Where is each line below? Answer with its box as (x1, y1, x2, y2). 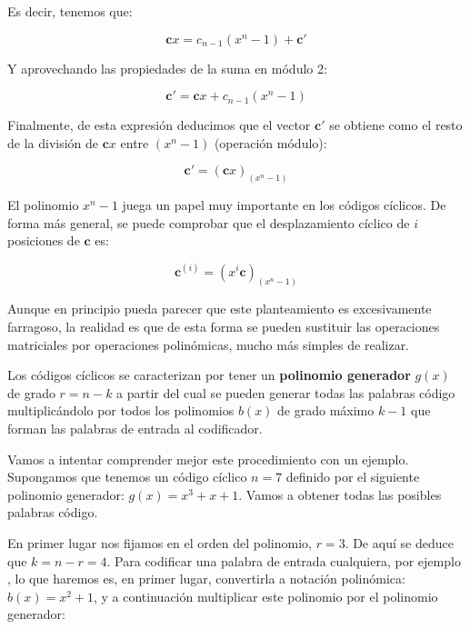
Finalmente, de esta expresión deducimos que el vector (7, 115, 311, 135)
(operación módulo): (214, 133, 327, 152)
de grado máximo (277, 401, 375, 420)
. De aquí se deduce (345, 533, 454, 552)
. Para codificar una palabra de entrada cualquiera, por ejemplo (106, 551, 461, 570)
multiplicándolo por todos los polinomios (7, 401, 235, 420)
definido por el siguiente (285, 467, 420, 486)
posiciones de (7, 231, 80, 250)
